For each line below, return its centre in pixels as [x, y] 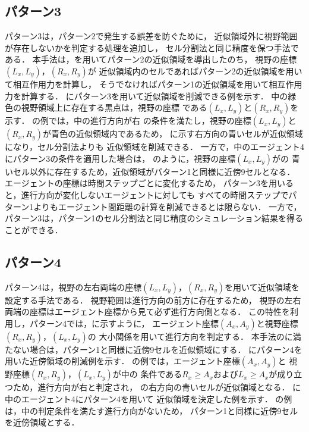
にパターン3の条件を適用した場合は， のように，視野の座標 [120, 158]
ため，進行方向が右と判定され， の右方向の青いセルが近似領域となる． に [157, 387]
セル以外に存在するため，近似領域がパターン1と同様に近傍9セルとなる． [154, 171]
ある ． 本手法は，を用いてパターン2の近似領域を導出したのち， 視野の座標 [151, 59]
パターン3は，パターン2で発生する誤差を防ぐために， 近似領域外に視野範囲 [151, 36]
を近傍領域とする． [42, 422]
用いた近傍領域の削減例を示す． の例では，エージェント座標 [122, 361]
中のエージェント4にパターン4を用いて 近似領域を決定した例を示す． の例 [149, 398]
